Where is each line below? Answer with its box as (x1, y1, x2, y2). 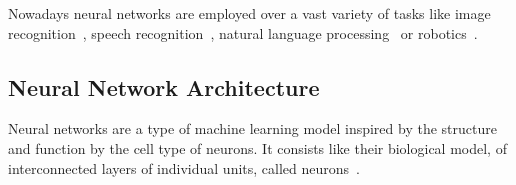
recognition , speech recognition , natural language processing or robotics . (8, 22, 478, 43)
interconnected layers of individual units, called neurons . (8, 157, 360, 178)
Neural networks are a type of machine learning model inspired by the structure (8, 118, 497, 139)
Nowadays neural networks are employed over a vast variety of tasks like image (8, 3, 491, 23)
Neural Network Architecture (8, 71, 320, 102)
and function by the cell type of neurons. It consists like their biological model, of (8, 137, 507, 158)
